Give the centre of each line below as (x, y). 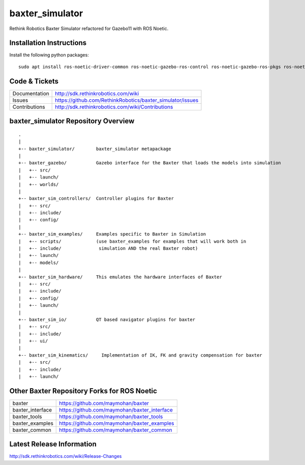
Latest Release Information (53, 444)
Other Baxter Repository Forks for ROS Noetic (83, 391)
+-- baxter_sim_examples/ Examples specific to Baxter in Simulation (112, 234)
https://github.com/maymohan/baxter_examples (117, 423)
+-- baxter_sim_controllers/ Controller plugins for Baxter (96, 199)
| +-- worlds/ (39, 184)
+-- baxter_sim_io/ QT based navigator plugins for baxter (107, 319)
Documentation (31, 93)
